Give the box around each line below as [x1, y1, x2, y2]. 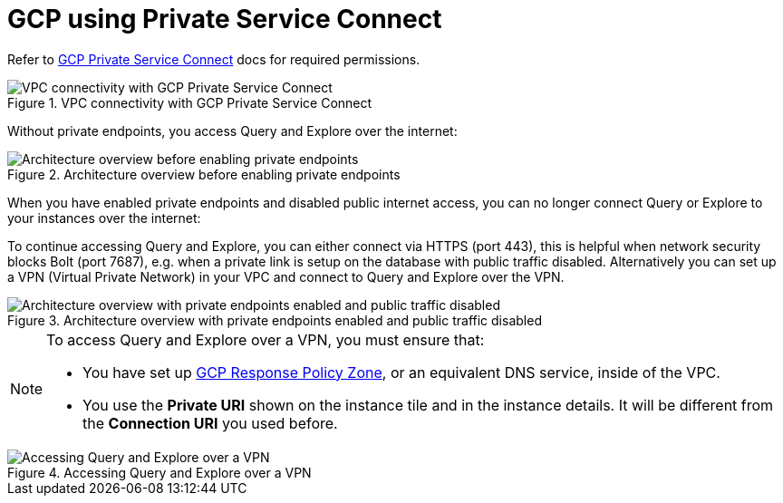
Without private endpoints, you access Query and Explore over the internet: [7, 122, 458, 139]
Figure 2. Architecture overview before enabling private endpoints [7, 166, 401, 182]
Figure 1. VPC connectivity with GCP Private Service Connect [7, 94, 372, 111]
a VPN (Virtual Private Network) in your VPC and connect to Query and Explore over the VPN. [7, 268, 565, 285]
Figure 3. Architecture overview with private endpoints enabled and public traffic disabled [7, 312, 542, 328]
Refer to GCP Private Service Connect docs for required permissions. [7, 51, 420, 67]
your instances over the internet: [7, 209, 201, 226]
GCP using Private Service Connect [7, 4, 442, 34]
